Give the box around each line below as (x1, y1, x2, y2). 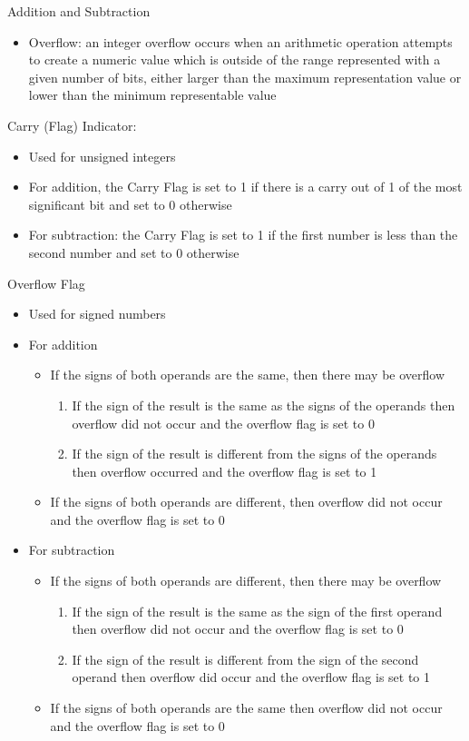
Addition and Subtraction (7, 2, 151, 20)
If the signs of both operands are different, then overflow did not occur (50, 492, 443, 511)
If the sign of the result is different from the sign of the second (72, 649, 419, 668)
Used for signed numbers (28, 304, 166, 323)
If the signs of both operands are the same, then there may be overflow (50, 365, 445, 384)
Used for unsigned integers (28, 146, 176, 165)
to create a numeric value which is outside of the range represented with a (28, 50, 441, 69)
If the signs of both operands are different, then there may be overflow (50, 571, 442, 590)
